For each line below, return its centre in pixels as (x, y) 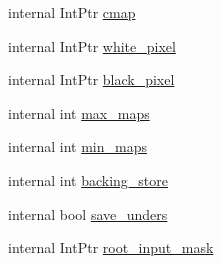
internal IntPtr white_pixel (92, 45)
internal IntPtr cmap (72, 12)
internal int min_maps (77, 146)
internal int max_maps (79, 112)
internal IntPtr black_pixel (91, 79)
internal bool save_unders (88, 213)
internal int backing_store (88, 179)
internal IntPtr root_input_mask (111, 247)
